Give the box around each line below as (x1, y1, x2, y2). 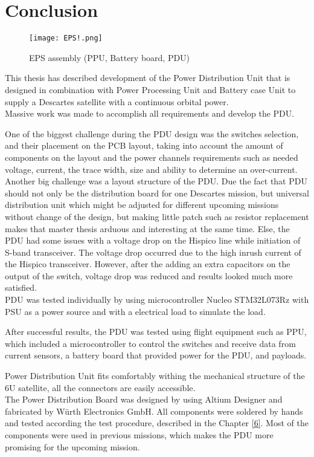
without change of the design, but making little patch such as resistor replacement (5, 210, 309, 222)
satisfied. (5, 281, 37, 294)
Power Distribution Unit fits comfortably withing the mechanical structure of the (5, 369, 305, 382)
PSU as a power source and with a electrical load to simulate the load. (5, 305, 266, 317)
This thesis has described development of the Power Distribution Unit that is (5, 71, 290, 84)
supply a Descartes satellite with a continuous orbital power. (5, 95, 229, 108)
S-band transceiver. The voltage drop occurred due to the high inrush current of (5, 245, 301, 258)
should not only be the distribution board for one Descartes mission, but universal (5, 186, 309, 199)
